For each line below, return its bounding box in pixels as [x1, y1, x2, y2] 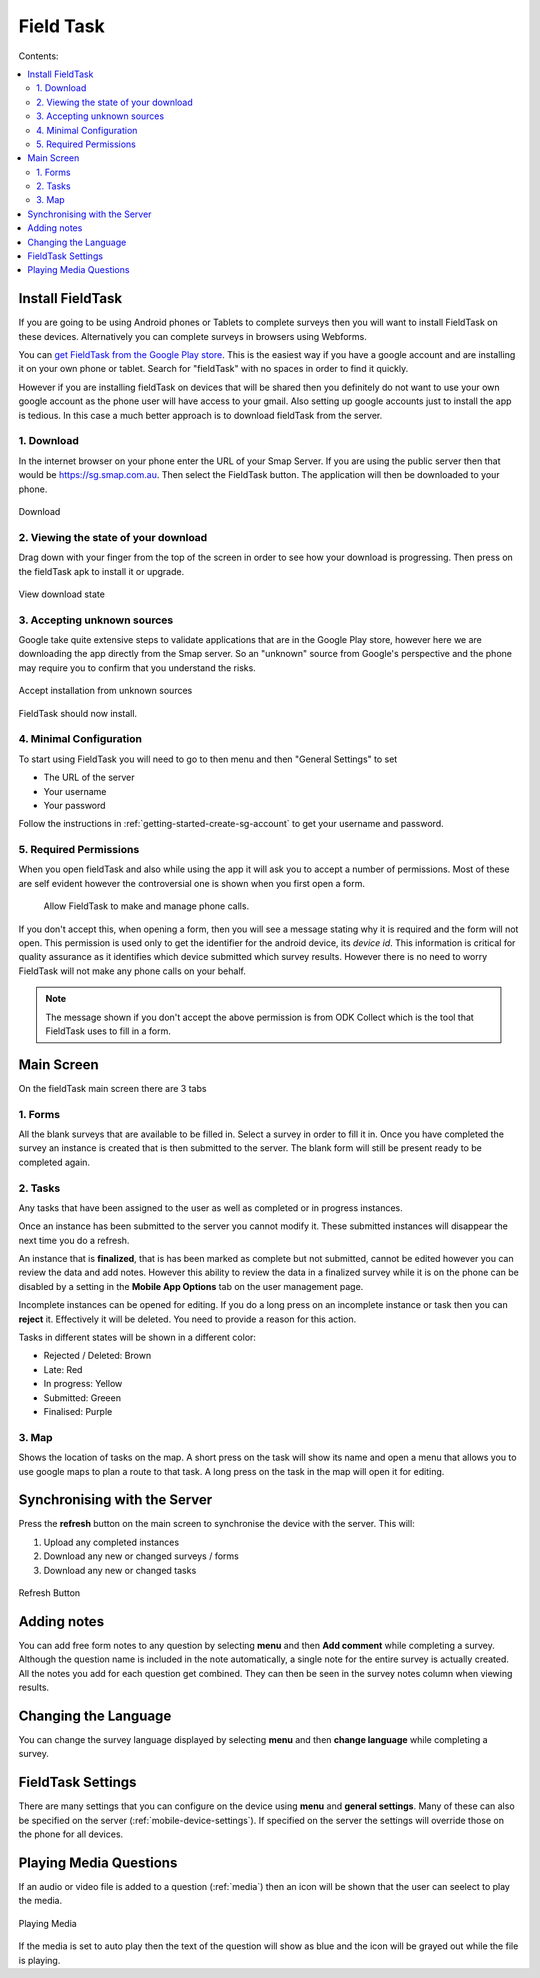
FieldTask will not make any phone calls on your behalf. [18, 965, 247, 977]
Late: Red [43, 1363, 83, 1375]
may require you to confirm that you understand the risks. [18, 661, 257, 674]
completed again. [18, 1156, 90, 1168]
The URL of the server [43, 771, 135, 784]
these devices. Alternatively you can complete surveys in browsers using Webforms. [18, 330, 367, 342]
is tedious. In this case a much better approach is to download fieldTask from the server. [18, 409, 383, 421]
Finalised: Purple [43, 1406, 113, 1417]
